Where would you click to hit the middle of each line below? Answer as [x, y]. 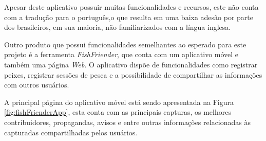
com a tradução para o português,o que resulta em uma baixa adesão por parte [129, 17]
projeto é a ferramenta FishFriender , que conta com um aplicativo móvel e [121, 54]
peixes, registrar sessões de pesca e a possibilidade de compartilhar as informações [133, 74]
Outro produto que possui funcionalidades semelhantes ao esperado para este [125, 44]
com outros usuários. [37, 85]
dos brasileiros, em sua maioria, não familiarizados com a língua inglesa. [118, 27]
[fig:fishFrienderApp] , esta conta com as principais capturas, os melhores [118, 112]
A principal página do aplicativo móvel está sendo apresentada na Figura [119, 102]
